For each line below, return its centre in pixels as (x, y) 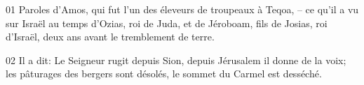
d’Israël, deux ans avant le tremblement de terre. (110, 37)
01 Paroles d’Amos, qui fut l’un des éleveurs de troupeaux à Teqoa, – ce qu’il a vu (182, 9)
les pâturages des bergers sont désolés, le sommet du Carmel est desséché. (164, 74)
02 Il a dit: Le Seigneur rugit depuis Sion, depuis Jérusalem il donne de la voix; (176, 60)
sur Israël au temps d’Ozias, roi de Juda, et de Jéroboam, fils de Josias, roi (167, 23)
